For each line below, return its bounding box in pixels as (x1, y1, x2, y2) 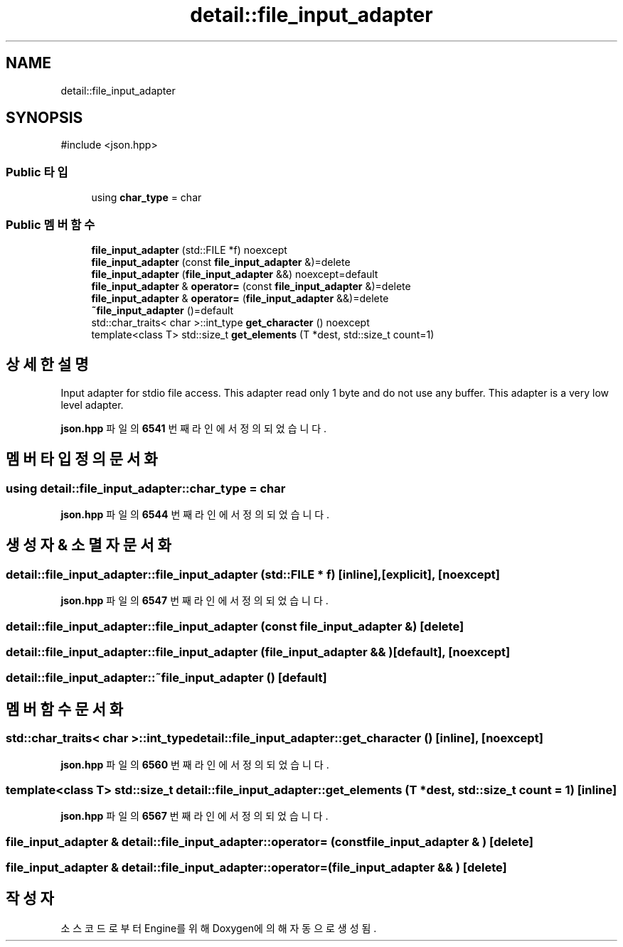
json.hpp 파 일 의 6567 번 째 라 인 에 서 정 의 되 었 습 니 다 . (60, 810, 329, 823)
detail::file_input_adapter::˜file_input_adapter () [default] (6, 670, 327, 685)
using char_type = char (91, 191, 202, 204)
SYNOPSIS (6, 109, 83, 127)
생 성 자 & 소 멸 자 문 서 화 (6, 536, 171, 555)
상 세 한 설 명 (6, 355, 89, 374)
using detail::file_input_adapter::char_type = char (6, 481, 286, 496)
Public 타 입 (6, 164, 68, 179)
